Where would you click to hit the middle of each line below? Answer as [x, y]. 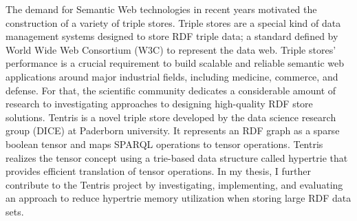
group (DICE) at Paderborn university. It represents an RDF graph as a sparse [173, 130]
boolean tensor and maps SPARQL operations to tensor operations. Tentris [164, 144]
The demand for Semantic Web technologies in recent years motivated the [161, 9]
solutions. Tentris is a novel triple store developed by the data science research [171, 117]
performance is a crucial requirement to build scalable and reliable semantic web [175, 63]
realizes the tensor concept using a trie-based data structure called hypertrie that [177, 157]
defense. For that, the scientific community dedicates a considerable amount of [171, 90]
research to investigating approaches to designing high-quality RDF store [159, 104]
